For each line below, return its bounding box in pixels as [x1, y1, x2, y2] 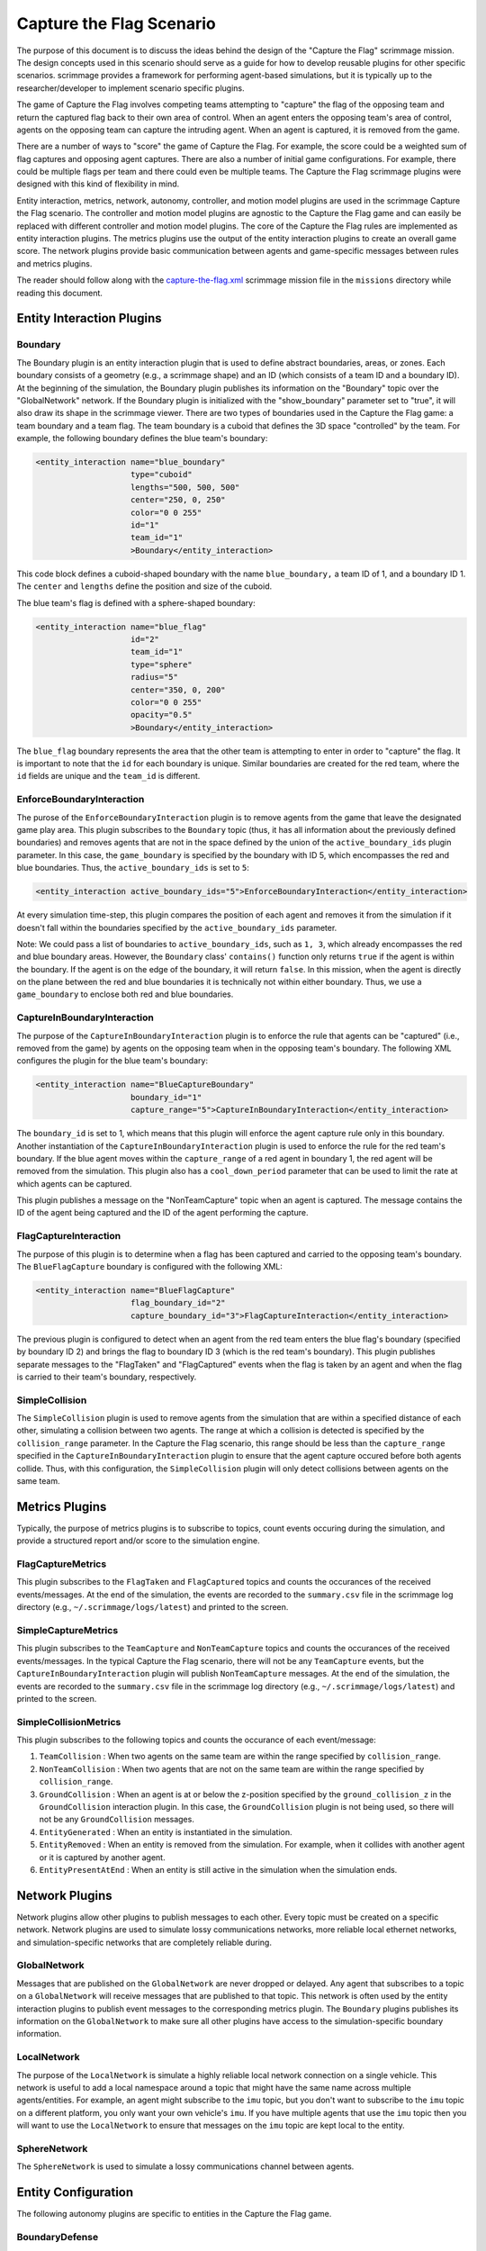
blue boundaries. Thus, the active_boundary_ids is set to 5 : [16, 863, 249, 873]
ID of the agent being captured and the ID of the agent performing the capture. [16, 1207, 309, 1218]
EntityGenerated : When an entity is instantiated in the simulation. [39, 1826, 292, 1837]
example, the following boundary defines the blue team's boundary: [16, 433, 268, 444]
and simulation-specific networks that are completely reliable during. [16, 1937, 272, 1948]
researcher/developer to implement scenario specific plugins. [16, 82, 245, 94]
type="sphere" [130, 659, 193, 670]
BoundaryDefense [16, 2230, 99, 2243]
